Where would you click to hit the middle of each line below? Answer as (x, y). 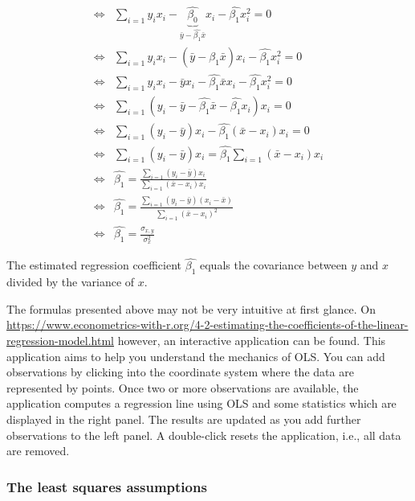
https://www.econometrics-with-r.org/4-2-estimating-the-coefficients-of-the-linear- (207, 324)
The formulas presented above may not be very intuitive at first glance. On (191, 308)
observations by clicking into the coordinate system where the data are (180, 372)
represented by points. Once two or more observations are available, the (183, 387)
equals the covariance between (273, 265)
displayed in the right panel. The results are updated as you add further (184, 419)
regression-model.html (61, 341)
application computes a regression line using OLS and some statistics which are (201, 403)
